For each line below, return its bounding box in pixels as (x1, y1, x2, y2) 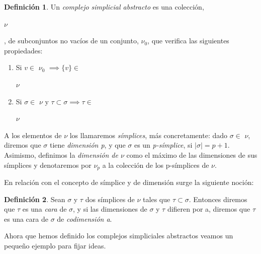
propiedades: (4, 45, 43, 55)
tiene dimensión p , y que (49, 140, 126, 150)
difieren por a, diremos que (167, 204, 250, 214)
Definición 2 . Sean (4, 194, 65, 204)
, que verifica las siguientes (147, 35, 229, 46)
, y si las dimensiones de (73, 204, 147, 214)
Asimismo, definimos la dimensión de (4, 149, 118, 160)
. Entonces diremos (189, 194, 247, 204)
